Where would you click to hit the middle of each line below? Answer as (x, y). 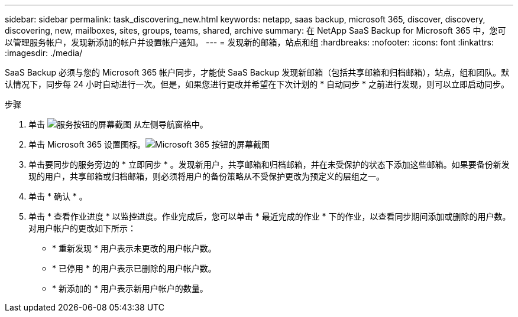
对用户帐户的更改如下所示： (82, 228)
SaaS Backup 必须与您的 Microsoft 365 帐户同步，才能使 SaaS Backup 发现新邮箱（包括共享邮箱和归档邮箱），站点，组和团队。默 (257, 72)
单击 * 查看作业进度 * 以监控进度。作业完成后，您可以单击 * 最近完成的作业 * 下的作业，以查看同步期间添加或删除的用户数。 (270, 216)
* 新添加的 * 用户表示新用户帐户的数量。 (130, 288)
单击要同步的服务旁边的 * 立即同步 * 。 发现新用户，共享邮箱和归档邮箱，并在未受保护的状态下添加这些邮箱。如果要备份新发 (269, 164)
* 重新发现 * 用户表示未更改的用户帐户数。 (134, 248)
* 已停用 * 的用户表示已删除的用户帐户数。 (134, 268)
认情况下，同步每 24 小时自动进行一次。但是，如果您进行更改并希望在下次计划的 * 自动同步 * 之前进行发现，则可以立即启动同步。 (257, 84)
